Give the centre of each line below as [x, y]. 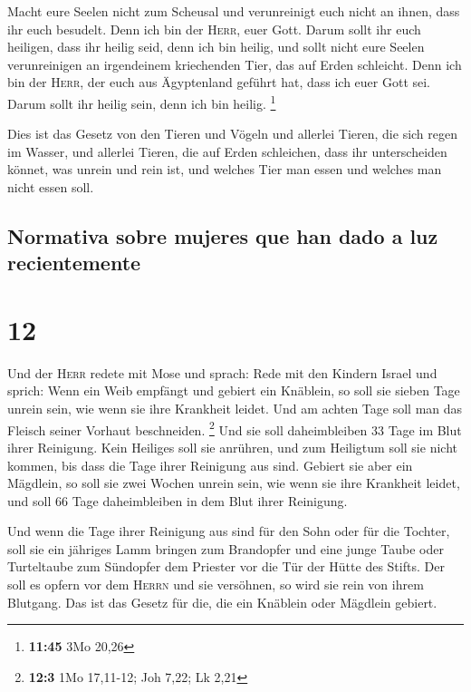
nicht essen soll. [51, 187]
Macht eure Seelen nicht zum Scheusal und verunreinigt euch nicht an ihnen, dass [234, 11]
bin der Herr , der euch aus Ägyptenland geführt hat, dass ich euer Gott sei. [219, 82]
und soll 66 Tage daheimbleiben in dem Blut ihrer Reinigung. [178, 500]
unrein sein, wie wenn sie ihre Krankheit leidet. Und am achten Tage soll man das [235, 409]
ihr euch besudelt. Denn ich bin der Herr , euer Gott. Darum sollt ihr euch [214, 29]
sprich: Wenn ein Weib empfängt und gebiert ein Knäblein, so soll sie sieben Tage [234, 390]
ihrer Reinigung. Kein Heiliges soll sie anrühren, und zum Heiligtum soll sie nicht [232, 447]
